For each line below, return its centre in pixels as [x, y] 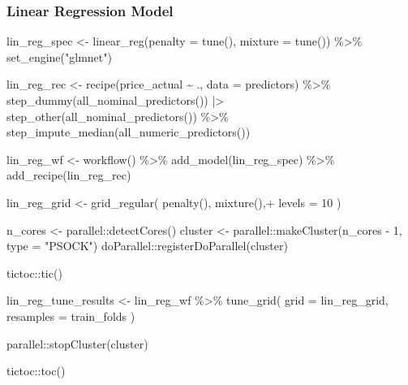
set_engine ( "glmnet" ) [59, 56]
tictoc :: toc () [36, 371]
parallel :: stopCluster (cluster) [77, 343]
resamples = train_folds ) [71, 316]
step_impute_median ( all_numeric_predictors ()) [129, 132]
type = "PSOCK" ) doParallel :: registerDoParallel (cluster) [147, 246]
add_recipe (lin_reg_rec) [69, 175]
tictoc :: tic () [34, 273]
